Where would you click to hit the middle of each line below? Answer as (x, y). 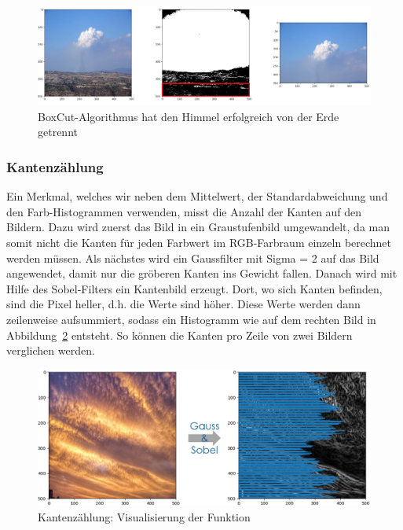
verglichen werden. (51, 350)
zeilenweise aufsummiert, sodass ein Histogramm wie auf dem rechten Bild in (191, 320)
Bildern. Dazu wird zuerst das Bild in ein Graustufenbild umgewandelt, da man (198, 227)
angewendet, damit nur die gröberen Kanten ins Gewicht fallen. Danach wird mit (202, 273)
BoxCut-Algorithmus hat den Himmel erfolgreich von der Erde (189, 116)
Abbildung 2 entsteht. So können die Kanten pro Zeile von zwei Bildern (180, 335)
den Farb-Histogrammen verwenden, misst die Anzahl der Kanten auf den (184, 211)
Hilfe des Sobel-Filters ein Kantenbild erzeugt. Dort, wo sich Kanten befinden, (194, 288)
